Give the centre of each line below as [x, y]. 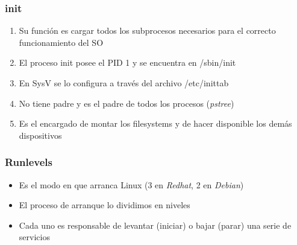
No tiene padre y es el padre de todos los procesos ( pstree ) [127, 103]
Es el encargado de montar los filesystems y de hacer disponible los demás [155, 123]
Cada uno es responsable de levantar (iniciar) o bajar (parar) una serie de [155, 225]
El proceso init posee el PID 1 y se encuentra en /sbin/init [127, 62]
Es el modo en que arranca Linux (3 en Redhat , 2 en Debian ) [131, 184]
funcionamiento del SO [61, 42]
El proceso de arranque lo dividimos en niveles [105, 205]
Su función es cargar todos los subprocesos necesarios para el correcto [147, 30]
